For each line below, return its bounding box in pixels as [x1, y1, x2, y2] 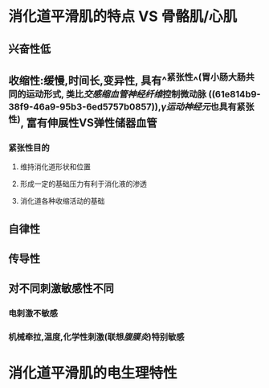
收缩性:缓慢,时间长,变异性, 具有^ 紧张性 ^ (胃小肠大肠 [8, 71, 247, 87]
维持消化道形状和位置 [19, 162, 91, 171]
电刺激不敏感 [8, 308, 59, 319]
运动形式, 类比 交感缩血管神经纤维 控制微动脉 [25, 88, 207, 100]
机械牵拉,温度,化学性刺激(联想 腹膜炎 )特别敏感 [8, 332, 185, 343]
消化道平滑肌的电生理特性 [8, 364, 178, 382]
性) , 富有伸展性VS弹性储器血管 [8, 114, 157, 130]
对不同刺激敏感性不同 [8, 282, 114, 295]
